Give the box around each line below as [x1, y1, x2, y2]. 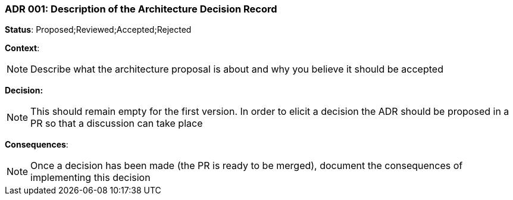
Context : [5, 43, 40, 54]
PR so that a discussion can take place [30, 117, 203, 130]
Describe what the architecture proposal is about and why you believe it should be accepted [30, 63, 443, 76]
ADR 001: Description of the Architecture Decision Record [5, 3, 277, 15]
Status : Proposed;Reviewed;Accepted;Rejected [5, 24, 192, 35]
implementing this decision [30, 171, 151, 184]
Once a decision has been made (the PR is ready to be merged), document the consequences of [30, 160, 463, 172]
